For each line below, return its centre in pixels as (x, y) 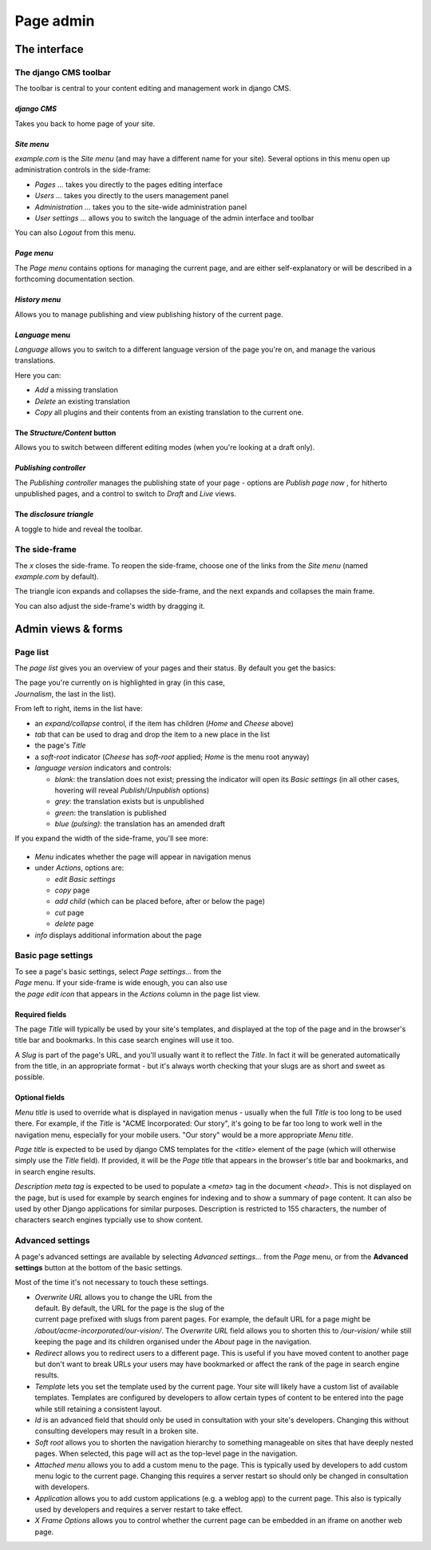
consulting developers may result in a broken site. (117, 1431)
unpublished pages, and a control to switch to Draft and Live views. (126, 494)
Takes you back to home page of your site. (85, 123)
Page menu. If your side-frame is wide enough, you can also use (121, 983)
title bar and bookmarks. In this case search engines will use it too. (125, 1040)
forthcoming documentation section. (75, 279)
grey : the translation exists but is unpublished (129, 801)
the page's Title (61, 745)
